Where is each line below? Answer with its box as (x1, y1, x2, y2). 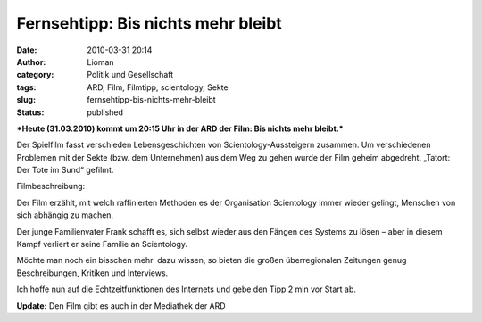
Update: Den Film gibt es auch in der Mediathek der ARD (16, 300, 227, 311)
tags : (16, 81, 37, 93)
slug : (16, 95, 36, 105)
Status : (16, 107, 45, 118)
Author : (16, 56, 46, 67)
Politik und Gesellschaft (87, 70, 174, 80)
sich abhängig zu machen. (16, 210, 114, 220)
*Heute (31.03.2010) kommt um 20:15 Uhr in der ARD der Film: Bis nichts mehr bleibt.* (16, 123, 344, 134)
